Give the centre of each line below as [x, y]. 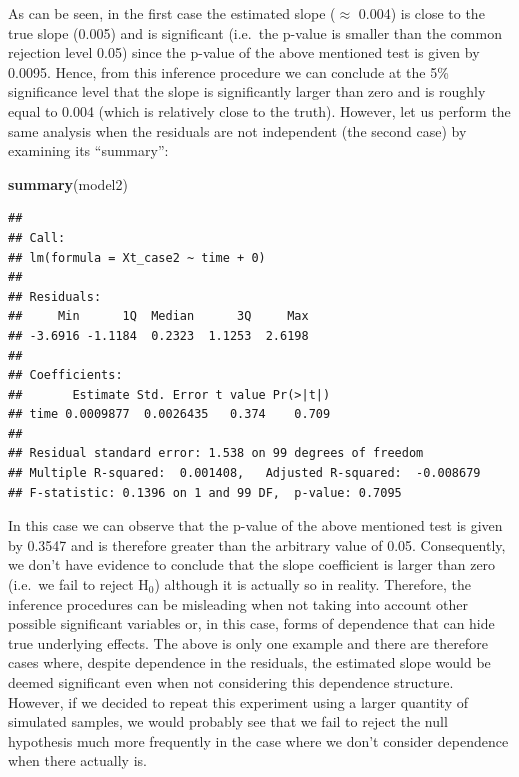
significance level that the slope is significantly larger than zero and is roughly [247, 91]
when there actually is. [77, 760]
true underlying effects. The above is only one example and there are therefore [248, 642]
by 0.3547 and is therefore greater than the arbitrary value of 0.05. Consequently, [257, 544]
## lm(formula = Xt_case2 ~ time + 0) [137, 257]
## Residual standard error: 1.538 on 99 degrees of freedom [216, 453]
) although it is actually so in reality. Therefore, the [312, 584]
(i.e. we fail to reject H [78, 584]
